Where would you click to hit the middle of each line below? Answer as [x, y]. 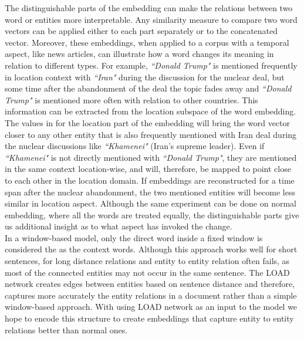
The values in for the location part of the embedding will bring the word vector [148, 122]
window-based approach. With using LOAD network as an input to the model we [151, 307]
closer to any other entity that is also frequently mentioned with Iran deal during [151, 134]
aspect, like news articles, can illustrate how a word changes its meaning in [139, 54]
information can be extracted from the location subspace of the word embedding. [151, 111]
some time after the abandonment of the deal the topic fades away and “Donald [148, 88]
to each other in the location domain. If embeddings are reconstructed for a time [150, 180]
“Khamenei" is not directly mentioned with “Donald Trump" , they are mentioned [151, 157]
